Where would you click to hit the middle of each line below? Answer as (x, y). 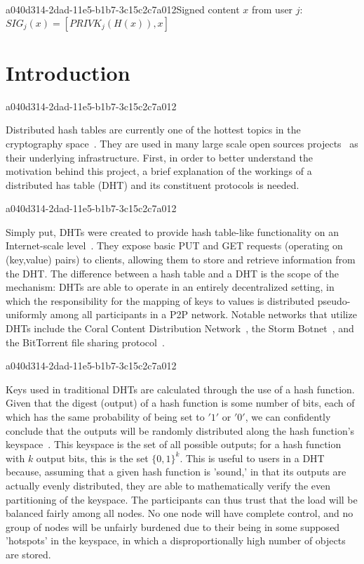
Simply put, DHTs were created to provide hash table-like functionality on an (172, 231)
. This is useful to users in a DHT (252, 458)
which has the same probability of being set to (105, 417)
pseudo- (334, 300)
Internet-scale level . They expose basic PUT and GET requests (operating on (174, 245)
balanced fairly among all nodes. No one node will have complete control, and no (180, 513)
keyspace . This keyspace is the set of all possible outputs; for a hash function (174, 444)
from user (272, 9)
